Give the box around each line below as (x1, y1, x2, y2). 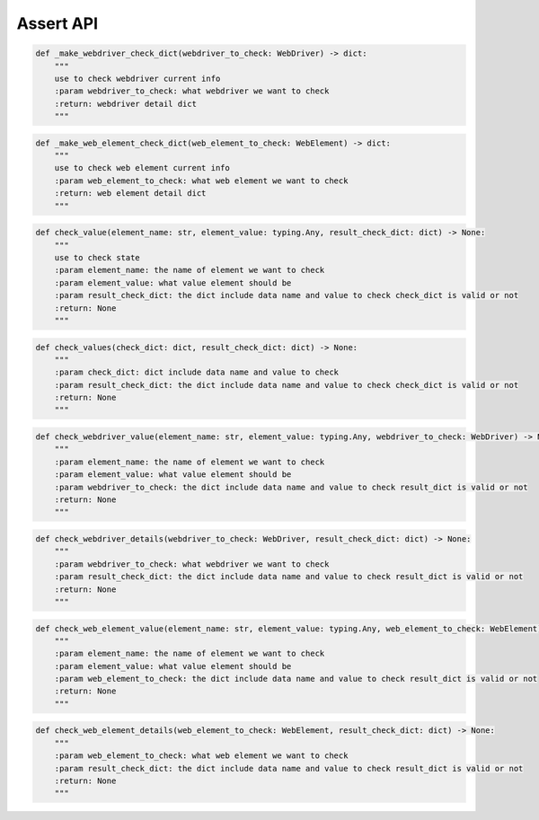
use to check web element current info (54, 163, 231, 173)
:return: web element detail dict (54, 189, 207, 198)
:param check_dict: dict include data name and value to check (54, 367, 340, 377)
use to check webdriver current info (54, 73, 221, 84)
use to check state (54, 252, 141, 262)
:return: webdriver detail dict (54, 99, 198, 109)
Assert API (16, 13, 99, 33)
